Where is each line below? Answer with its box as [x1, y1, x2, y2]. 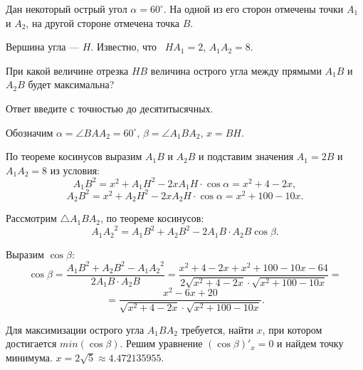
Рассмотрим [6, 211, 57, 226]
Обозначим [6, 125, 53, 139]
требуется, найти [181, 322, 253, 337]
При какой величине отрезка [6, 63, 129, 78]
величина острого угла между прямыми [150, 63, 322, 78]
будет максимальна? [28, 77, 115, 92]
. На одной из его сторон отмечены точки [163, 1, 344, 16]
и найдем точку [277, 336, 344, 351]
